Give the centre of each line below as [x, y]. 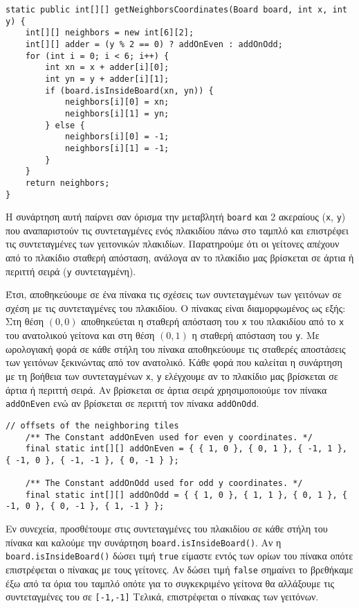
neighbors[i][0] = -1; [117, 137]
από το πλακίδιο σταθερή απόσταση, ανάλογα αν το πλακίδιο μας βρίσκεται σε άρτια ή [180, 257]
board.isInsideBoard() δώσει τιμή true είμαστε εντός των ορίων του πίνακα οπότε [179, 556]
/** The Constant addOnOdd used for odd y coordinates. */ [164, 484]
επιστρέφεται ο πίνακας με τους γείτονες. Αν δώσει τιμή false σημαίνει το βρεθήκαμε [179, 569]
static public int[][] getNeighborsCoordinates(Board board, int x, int [176, 10]
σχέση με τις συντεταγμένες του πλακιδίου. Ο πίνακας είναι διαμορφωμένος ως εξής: [176, 307]
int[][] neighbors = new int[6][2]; [110, 33]
